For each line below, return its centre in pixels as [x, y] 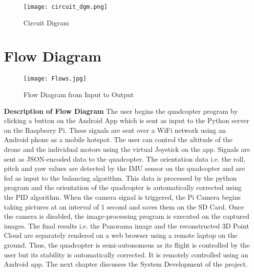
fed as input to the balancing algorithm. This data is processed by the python [120, 178]
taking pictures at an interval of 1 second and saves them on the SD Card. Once [124, 206]
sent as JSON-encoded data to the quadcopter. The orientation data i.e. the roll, [125, 158]
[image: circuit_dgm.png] [65, 7]
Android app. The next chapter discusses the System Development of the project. [126, 264]
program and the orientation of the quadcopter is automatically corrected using [123, 187]
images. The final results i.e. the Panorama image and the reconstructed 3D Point [127, 225]
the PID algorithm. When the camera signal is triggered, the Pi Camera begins [122, 197]
